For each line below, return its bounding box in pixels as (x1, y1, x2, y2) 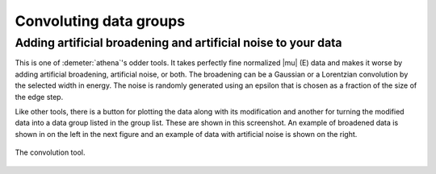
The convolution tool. (15, 147, 86, 157)
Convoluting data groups (15, 12, 186, 30)
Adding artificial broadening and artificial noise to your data (15, 35, 342, 50)
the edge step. (15, 92, 64, 101)
